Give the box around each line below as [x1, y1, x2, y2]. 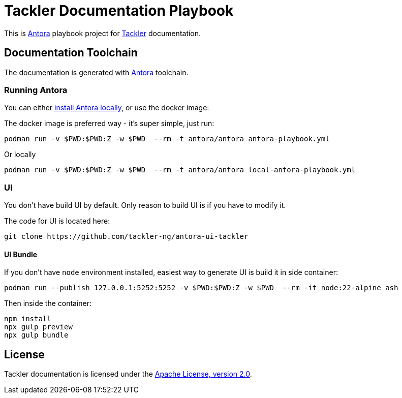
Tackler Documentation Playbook [4, 2, 234, 19]
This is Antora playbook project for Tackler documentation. [4, 28, 201, 38]
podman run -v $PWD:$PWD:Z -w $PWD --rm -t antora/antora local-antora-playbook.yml [4, 166, 356, 174]
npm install [4, 315, 51, 323]
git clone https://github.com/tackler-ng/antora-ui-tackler [4, 232, 249, 241]
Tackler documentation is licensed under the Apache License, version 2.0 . [4, 370, 252, 379]
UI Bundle [4, 250, 38, 259]
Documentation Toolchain [4, 46, 138, 59]
